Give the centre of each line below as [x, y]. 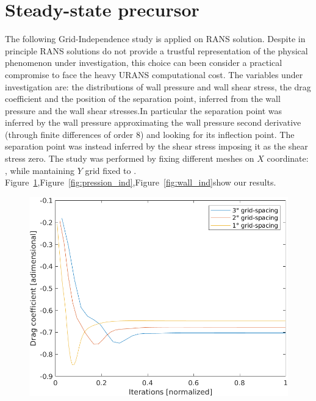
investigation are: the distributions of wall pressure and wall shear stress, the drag [158, 86]
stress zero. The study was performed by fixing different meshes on [130, 158]
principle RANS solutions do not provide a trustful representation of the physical [156, 50]
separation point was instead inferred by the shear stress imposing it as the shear [156, 146]
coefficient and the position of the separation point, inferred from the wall [143, 99]
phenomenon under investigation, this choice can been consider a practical [144, 63]
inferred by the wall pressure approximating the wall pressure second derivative [153, 122]
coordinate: [288, 158]
